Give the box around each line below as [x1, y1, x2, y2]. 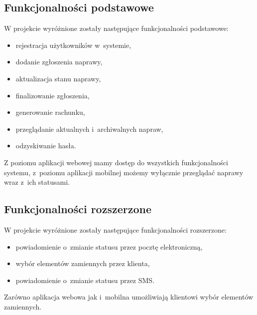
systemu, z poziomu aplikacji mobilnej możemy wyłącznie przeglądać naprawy [4, 167, 244, 177]
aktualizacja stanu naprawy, [15, 73, 101, 83]
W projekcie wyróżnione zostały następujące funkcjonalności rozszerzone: [4, 224, 227, 235]
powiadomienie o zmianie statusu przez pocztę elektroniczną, [15, 241, 203, 252]
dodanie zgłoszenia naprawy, [15, 56, 103, 67]
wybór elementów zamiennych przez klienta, [15, 258, 150, 269]
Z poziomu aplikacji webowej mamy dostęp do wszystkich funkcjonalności [4, 157, 228, 167]
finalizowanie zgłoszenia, [15, 90, 90, 100]
